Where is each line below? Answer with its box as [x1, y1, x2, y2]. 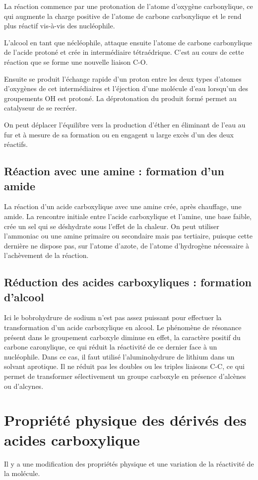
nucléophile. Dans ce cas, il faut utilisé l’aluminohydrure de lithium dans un [4, 351, 235, 361]
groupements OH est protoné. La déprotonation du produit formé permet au [4, 93, 237, 103]
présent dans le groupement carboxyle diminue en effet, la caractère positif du [4, 332, 241, 342]
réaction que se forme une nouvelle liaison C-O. [4, 56, 148, 67]
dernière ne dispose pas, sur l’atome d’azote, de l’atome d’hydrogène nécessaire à [4, 240, 250, 250]
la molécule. [4, 468, 40, 479]
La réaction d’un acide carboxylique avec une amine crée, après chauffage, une [4, 201, 242, 212]
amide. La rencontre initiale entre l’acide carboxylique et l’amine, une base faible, [4, 211, 252, 221]
